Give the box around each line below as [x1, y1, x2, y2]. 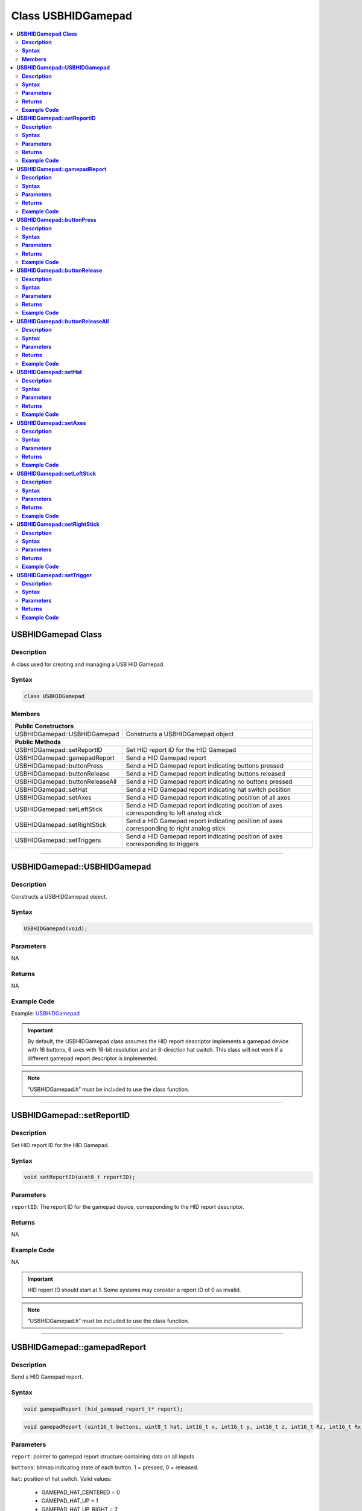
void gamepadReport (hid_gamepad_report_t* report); [24, 1405, 183, 1412]
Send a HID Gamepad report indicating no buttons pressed [125, 777, 293, 786]
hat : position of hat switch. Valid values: [11, 1475, 112, 1482]
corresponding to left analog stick [125, 809, 222, 817]
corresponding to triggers [125, 840, 199, 848]
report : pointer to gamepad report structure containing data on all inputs [11, 1452, 194, 1460]
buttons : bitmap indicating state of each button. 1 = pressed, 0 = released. [11, 1464, 199, 1471]
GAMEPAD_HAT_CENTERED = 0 [41, 1489, 120, 1496]
